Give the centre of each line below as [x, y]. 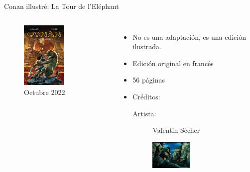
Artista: [144, 113]
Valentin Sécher [176, 130]
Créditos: [146, 96]
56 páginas [149, 80]
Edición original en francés [173, 63]
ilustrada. [147, 46]
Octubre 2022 [45, 92]
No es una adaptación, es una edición [189, 37]
